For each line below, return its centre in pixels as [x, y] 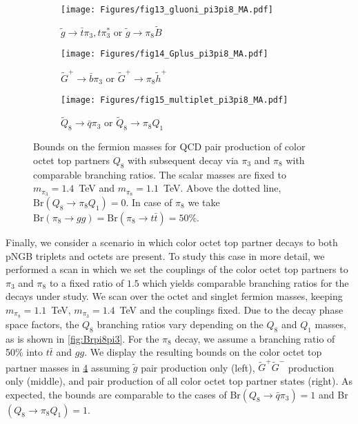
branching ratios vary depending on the [180, 324]
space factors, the [42, 324]
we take [204, 202]
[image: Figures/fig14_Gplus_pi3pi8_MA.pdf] [165, 54]
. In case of [149, 202]
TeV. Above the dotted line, [222, 188]
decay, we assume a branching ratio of [255, 338]
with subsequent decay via [183, 160]
